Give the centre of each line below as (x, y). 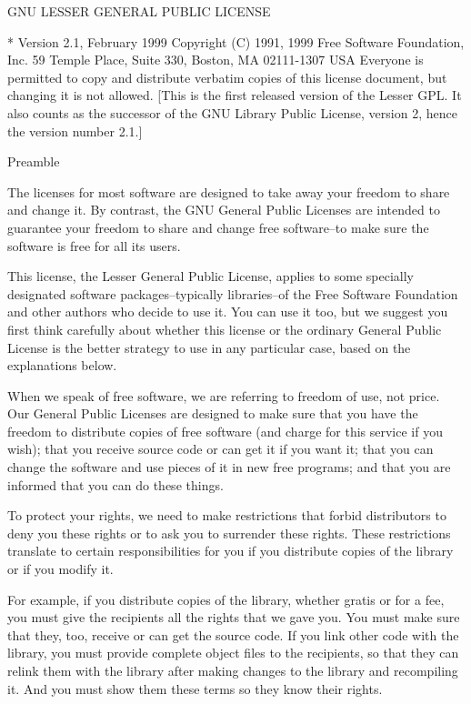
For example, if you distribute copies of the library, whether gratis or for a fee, (226, 599)
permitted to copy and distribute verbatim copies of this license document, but (227, 77)
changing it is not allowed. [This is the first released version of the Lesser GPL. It (235, 95)
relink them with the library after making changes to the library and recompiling (233, 670)
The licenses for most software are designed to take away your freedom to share (229, 191)
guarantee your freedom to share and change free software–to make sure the (218, 227)
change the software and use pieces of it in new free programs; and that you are (229, 467)
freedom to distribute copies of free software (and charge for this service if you (225, 431)
